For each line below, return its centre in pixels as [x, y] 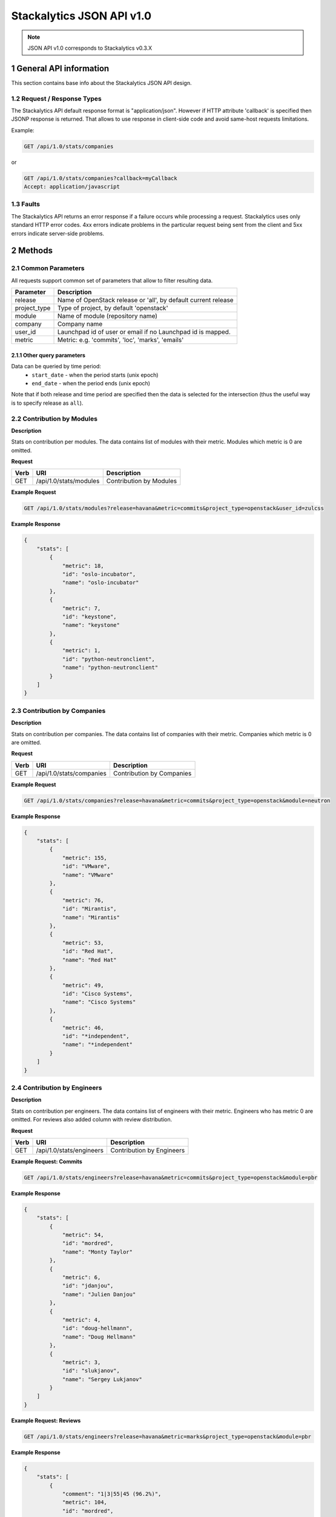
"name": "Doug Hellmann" [99, 1337]
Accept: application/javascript [72, 187]
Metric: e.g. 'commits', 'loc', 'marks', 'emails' [120, 340]
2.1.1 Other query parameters [48, 355]
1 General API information [60, 68]
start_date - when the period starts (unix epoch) [95, 375]
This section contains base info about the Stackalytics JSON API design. [101, 83]
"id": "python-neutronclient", [109, 659]
